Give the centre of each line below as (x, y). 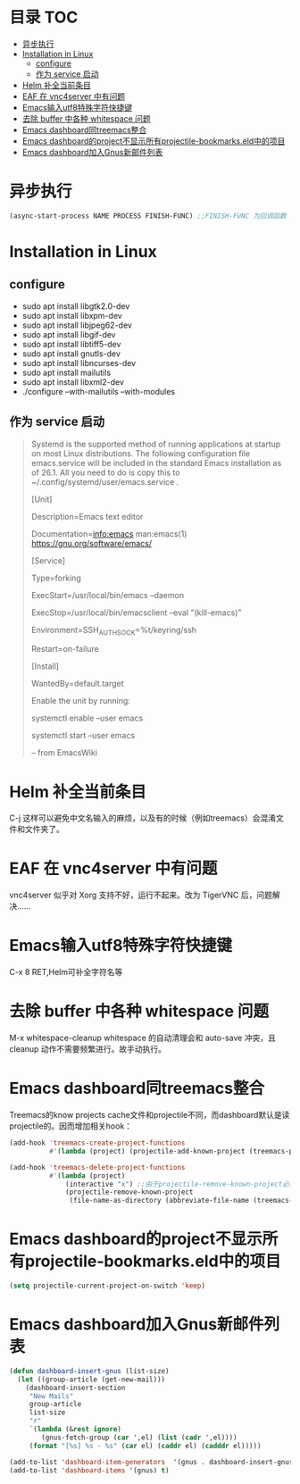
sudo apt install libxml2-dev (73, 382)
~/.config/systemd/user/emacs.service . (105, 481)
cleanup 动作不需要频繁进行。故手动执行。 (88, 1049)
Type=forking (56, 578)
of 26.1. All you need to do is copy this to (105, 472)
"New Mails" (51, 1396)
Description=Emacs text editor (87, 516)
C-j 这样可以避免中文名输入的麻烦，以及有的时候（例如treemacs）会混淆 (143, 818)
